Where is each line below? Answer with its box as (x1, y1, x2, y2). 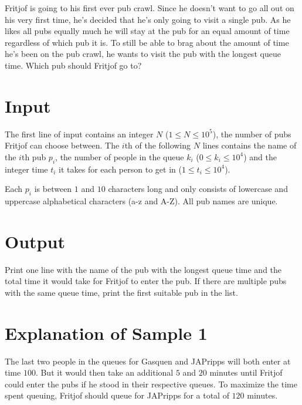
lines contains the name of (202, 139, 297, 151)
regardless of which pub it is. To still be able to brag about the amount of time (5, 36, 289, 48)
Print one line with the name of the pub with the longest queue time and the (5, 263, 282, 275)
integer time (5, 163, 48, 175)
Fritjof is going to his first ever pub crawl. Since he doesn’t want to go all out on (5, 2, 294, 14)
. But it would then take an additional (35, 366, 174, 379)
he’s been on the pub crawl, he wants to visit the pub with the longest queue (5, 48, 281, 60)
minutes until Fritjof (209, 366, 283, 379)
